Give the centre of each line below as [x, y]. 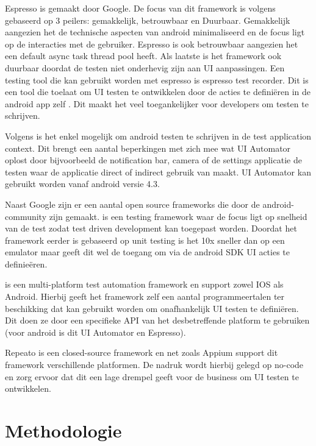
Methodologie [63, 430]
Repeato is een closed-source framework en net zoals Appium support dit [142, 352]
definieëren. [26, 264]
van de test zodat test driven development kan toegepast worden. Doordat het [151, 228]
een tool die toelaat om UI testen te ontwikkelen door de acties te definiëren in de [158, 92]
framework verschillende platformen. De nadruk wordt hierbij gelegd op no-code [154, 365]
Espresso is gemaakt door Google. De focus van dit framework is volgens [140, 8]
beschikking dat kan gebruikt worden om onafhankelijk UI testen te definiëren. [152, 308]
